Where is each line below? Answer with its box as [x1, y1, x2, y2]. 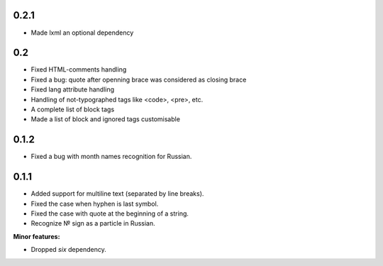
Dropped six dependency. [30, 245, 106, 254]
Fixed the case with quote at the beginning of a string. [30, 209, 189, 218]
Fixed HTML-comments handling [30, 65, 127, 74]
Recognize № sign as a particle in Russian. [30, 219, 155, 228]
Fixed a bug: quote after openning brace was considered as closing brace [30, 75, 247, 84]
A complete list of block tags [30, 105, 115, 113]
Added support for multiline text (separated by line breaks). [30, 189, 204, 198]
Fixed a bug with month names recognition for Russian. [30, 153, 192, 161]
